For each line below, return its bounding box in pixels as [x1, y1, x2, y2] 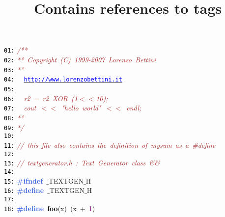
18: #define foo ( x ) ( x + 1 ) [4, 203, 95, 213]
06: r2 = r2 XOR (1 [4, 93, 78, 103]
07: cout [4, 103, 36, 113]
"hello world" [61, 103, 101, 113]
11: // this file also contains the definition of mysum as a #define [4, 139, 216, 150]
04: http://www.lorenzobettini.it [4, 76, 122, 83]
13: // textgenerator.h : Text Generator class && [4, 158, 160, 168]
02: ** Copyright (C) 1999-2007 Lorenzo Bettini [4, 54, 156, 65]
